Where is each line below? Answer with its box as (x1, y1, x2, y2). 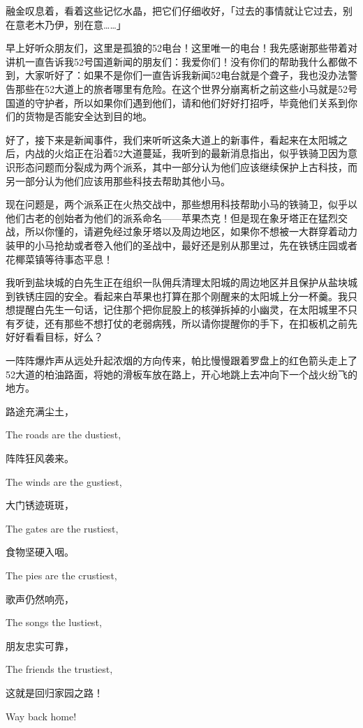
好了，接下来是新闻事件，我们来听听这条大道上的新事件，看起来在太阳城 (6, 132, 338, 147)
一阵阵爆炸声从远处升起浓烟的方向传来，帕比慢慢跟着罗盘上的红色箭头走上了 (6, 353, 357, 368)
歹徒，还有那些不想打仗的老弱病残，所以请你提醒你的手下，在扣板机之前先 (15, 315, 357, 330)
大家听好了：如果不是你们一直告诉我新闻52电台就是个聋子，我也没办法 (24, 68, 348, 82)
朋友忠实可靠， (6, 638, 74, 653)
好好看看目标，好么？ (6, 329, 103, 344)
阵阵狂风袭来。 (6, 451, 74, 466)
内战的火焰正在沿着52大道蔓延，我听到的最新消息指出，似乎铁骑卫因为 (24, 146, 348, 161)
